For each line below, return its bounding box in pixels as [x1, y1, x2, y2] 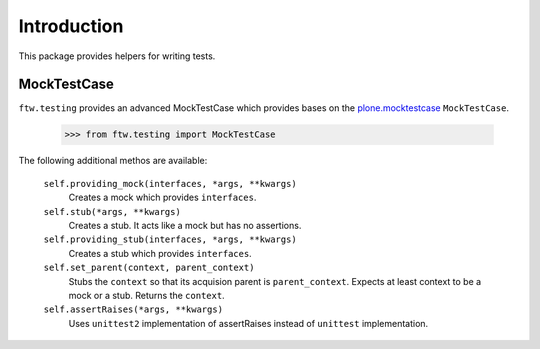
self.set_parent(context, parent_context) [43, 262, 255, 274]
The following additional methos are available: [18, 155, 208, 167]
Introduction [18, 15, 124, 37]
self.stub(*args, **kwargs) [43, 206, 182, 217]
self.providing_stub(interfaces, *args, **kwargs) [43, 234, 297, 245]
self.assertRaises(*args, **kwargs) [43, 304, 224, 315]
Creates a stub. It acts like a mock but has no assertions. [68, 219, 302, 231]
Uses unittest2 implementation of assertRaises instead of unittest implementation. [68, 317, 429, 329]
